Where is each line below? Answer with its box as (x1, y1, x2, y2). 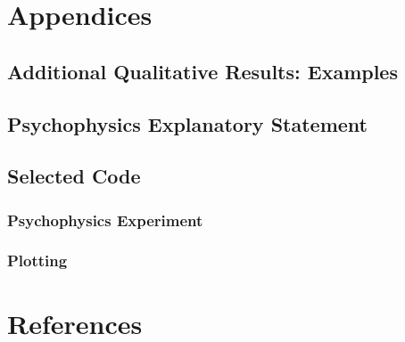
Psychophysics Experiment (7, 208, 203, 231)
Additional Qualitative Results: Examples (7, 57, 398, 85)
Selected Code (7, 162, 141, 190)
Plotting (7, 249, 68, 272)
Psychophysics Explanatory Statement (7, 110, 368, 137)
